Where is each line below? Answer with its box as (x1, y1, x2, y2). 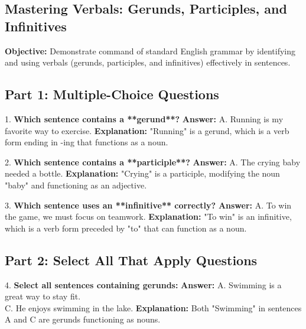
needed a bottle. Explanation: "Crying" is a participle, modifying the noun (5, 167, 280, 180)
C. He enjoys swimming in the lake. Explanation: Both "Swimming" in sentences (5, 301, 302, 314)
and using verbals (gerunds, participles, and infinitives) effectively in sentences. (5, 56, 291, 69)
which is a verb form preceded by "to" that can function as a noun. (5, 221, 247, 234)
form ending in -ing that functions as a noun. (5, 136, 168, 148)
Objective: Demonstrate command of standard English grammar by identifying (5, 44, 295, 57)
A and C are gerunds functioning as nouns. (5, 313, 161, 325)
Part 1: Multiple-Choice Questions (5, 85, 219, 103)
